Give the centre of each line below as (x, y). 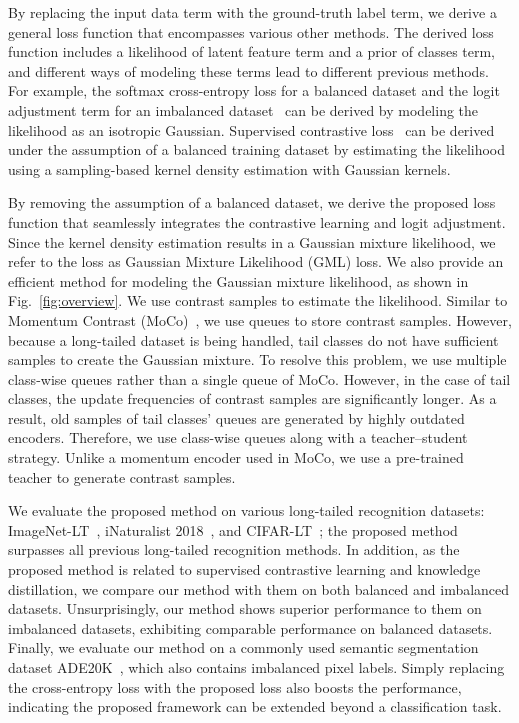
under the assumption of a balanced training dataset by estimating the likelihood (257, 149)
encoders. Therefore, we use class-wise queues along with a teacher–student (238, 437)
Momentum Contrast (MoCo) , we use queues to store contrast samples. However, (260, 319)
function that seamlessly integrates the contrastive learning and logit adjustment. (257, 221)
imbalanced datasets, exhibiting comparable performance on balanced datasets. (250, 627)
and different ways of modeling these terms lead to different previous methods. (248, 70)
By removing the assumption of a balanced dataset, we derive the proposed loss (252, 202)
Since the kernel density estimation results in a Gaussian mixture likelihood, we (252, 241)
